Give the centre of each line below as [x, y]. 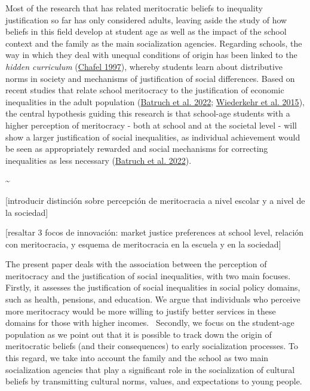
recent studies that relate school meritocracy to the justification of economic [145, 90]
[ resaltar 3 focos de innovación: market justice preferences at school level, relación [155, 232]
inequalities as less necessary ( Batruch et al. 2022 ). [99, 160]
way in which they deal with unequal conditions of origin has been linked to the [151, 55]
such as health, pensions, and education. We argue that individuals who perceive [153, 299]
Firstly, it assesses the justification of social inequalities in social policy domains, [153, 287]
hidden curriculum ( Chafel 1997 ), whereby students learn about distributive [144, 66]
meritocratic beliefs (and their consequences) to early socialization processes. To [152, 346]
